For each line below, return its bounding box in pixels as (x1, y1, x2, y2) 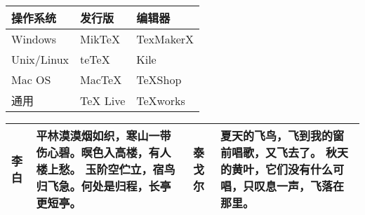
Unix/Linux (11, 51, 69, 67)
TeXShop (136, 71, 182, 88)
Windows (11, 31, 57, 47)
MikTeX (80, 31, 120, 47)
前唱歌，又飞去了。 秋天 (220, 144, 349, 160)
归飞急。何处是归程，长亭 (36, 178, 171, 194)
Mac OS (11, 71, 51, 88)
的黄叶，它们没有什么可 (220, 161, 344, 177)
